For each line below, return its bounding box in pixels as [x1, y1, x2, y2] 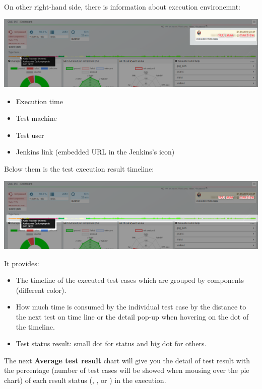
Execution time [16, 96, 63, 106]
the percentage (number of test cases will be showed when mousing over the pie [4, 365, 249, 375]
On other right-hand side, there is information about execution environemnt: [4, 2, 241, 12]
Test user [16, 129, 44, 140]
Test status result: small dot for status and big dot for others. [16, 338, 207, 349]
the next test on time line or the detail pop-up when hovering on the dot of [16, 312, 249, 322]
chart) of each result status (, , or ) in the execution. [4, 375, 166, 385]
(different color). [16, 284, 67, 295]
